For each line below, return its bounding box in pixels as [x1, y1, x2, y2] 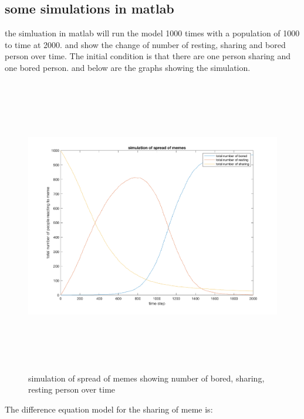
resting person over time [28, 383, 116, 396]
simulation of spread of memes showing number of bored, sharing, [28, 372, 265, 384]
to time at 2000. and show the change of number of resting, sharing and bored [5, 38, 286, 50]
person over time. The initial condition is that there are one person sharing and [5, 50, 291, 62]
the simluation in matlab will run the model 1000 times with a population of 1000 [5, 27, 300, 39]
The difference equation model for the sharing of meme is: [5, 403, 213, 415]
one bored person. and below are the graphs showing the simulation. [5, 61, 251, 73]
